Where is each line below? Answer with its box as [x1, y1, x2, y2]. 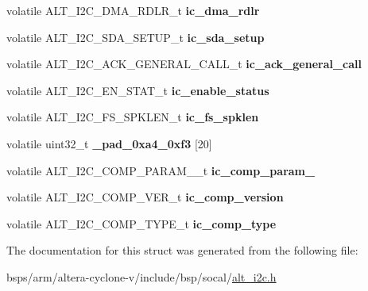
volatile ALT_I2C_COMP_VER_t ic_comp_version [6, 189, 284, 205]
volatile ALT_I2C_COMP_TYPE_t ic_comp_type [6, 215, 277, 232]
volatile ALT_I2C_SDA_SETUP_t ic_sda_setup [6, 29, 265, 45]
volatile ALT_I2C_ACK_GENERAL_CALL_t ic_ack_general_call [6, 56, 362, 72]
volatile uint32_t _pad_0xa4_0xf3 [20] [6, 135, 212, 151]
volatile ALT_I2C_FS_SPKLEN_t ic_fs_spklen [6, 109, 259, 125]
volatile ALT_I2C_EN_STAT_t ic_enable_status [6, 82, 269, 98]
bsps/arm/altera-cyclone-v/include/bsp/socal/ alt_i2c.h [6, 268, 277, 285]
